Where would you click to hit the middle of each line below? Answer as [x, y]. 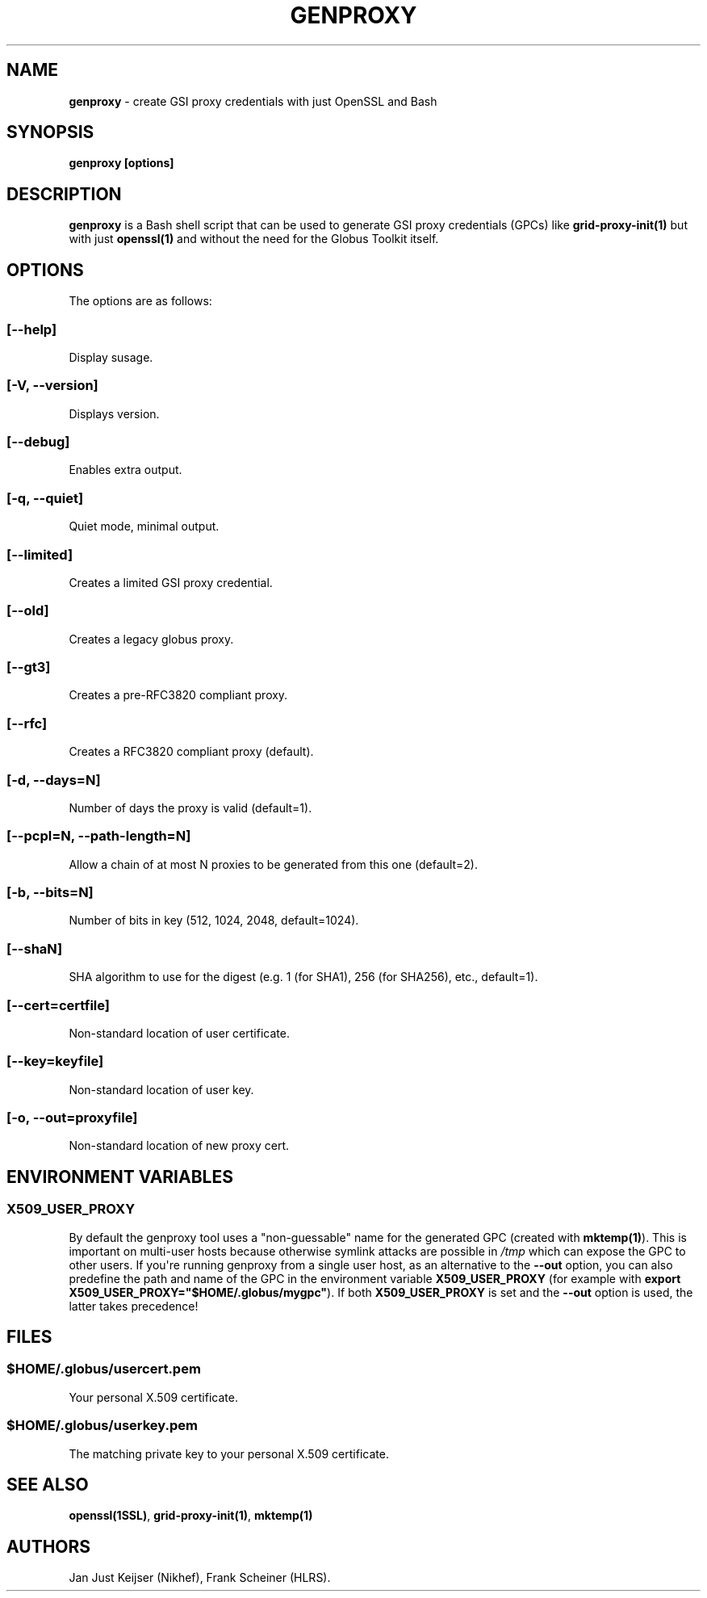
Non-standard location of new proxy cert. [179, 1146]
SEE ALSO [48, 1484]
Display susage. [111, 357]
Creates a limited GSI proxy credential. [171, 582]
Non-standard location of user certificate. [179, 1033]
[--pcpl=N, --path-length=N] [99, 836]
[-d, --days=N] [54, 780]
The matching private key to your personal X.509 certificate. [229, 1453]
